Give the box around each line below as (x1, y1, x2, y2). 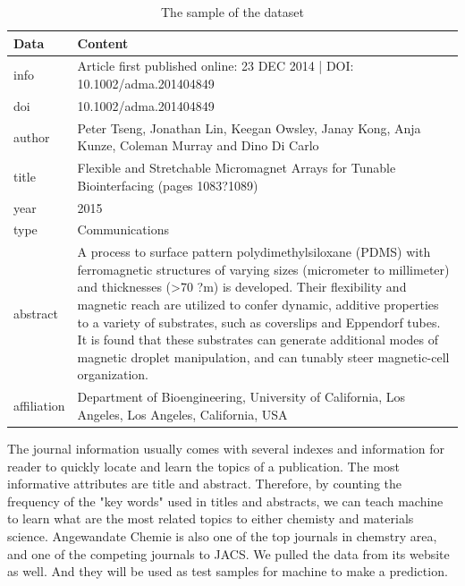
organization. (77, 365, 148, 384)
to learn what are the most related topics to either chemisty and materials (7, 509, 414, 528)
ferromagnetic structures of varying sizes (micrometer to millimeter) (77, 259, 450, 278)
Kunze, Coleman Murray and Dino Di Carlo (77, 136, 319, 155)
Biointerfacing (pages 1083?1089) (77, 175, 258, 194)
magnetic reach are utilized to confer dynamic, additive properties (77, 295, 439, 314)
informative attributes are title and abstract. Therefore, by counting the (7, 474, 402, 493)
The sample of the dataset (161, 3, 304, 21)
